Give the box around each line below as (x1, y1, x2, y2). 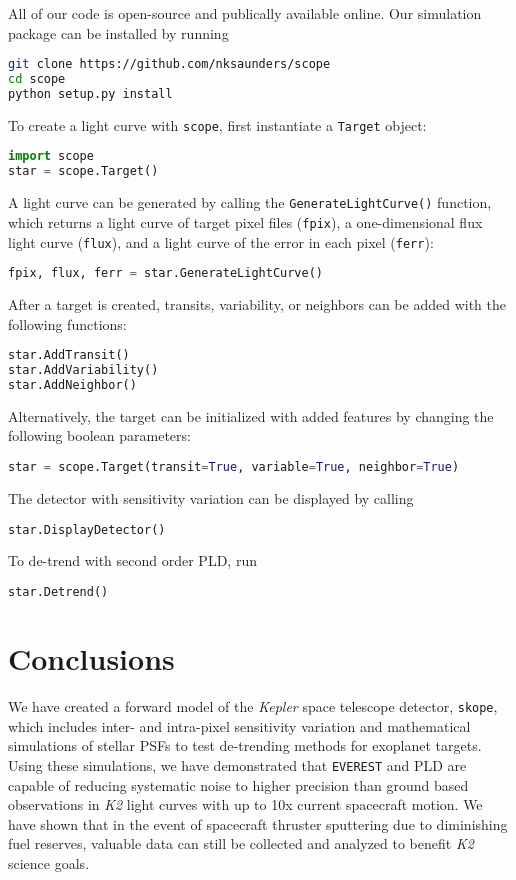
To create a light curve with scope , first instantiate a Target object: (8, 114, 427, 135)
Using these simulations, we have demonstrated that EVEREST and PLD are (8, 754, 467, 775)
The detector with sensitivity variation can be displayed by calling (8, 487, 414, 508)
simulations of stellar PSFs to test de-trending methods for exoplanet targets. (8, 735, 482, 756)
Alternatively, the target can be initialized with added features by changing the (8, 405, 494, 426)
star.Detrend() (8, 585, 109, 599)
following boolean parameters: (8, 425, 191, 446)
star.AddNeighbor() (8, 378, 137, 392)
